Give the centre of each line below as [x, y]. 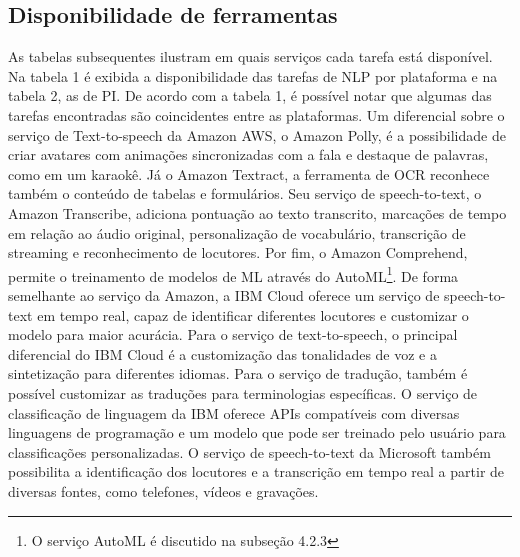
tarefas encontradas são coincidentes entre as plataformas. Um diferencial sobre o [256, 114]
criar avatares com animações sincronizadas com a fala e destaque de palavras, [248, 154]
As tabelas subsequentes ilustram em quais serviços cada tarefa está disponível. [250, 56]
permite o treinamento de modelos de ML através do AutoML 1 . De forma [233, 274]
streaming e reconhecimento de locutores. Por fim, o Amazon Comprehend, [238, 252]
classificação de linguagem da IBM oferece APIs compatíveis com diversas [234, 412]
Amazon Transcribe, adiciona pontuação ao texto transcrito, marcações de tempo [257, 212]
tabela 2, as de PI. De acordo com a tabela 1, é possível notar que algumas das [250, 95]
